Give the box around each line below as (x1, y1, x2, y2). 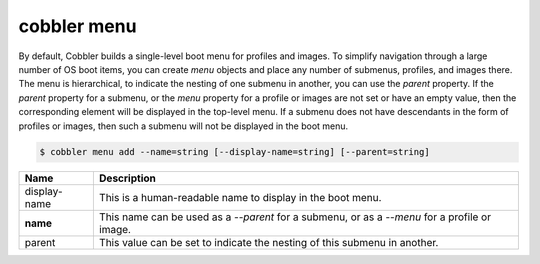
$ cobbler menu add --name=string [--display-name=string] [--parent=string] (39, 146, 430, 158)
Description (98, 171, 157, 185)
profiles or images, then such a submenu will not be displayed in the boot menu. (18, 120, 349, 132)
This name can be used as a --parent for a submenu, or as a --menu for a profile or (98, 210, 492, 224)
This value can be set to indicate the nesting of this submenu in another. (98, 236, 439, 250)
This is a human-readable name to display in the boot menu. (98, 191, 382, 205)
